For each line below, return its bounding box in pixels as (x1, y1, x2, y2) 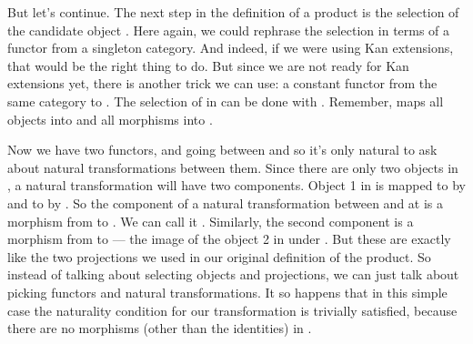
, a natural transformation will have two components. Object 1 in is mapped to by (7, 176, 466, 195)
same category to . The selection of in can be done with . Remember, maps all (7, 91, 444, 110)
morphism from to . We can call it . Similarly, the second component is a (7, 211, 414, 230)
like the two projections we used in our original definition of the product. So (7, 247, 431, 266)
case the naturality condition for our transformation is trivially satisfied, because (7, 300, 458, 319)
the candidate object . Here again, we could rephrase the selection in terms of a (7, 20, 450, 39)
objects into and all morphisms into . (7, 109, 213, 128)
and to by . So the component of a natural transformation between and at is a (7, 193, 444, 212)
